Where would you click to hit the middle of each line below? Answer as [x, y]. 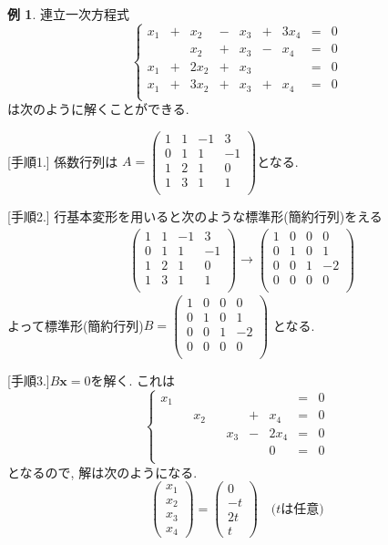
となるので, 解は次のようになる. [102, 472]
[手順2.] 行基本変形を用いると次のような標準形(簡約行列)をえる [195, 216]
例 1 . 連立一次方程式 [68, 14]
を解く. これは [133, 380]
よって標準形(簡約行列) [76, 325]
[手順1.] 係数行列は [63, 161]
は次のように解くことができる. [98, 109]
